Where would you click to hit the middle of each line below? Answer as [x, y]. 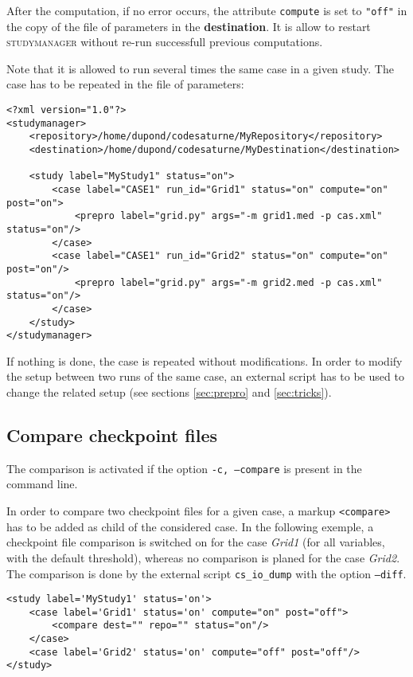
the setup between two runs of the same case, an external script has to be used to [205, 376]
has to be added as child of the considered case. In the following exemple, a [190, 526]
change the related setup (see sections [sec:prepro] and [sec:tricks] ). [169, 392]
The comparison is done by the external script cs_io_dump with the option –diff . [206, 573]
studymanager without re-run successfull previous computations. [165, 42]
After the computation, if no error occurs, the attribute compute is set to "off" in [207, 10]
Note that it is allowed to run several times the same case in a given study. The [200, 68]
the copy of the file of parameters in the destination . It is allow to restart [189, 26]
